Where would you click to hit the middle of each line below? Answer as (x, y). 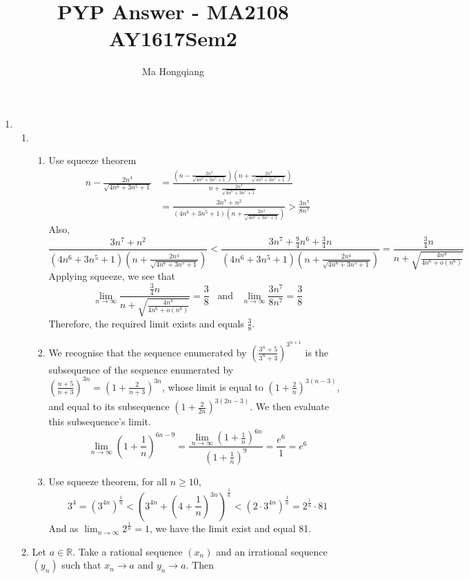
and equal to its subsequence (109, 406)
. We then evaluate (289, 406)
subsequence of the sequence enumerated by (141, 369)
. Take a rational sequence (128, 551)
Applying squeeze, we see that (112, 276)
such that (81, 565)
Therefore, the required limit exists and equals (146, 323)
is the (317, 352)
